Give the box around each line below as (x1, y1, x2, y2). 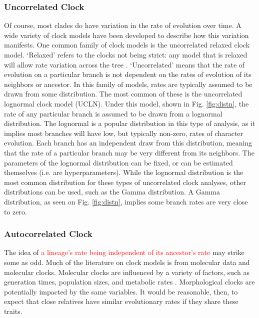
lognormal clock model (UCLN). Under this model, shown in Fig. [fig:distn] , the (4, 98, 249, 108)
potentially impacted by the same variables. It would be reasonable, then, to (4, 286, 238, 296)
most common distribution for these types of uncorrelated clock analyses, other (4, 176, 246, 187)
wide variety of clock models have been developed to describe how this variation (4, 29, 249, 40)
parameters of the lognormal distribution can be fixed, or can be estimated (4, 157, 233, 167)
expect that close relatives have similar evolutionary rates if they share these (4, 296, 238, 306)
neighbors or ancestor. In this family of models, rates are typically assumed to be (4, 78, 252, 89)
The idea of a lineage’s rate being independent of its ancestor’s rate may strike (4, 247, 244, 257)
